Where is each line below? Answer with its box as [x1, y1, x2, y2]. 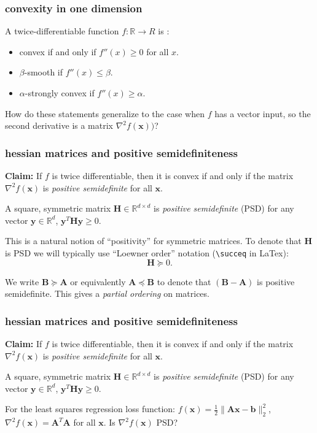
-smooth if [24, 66, 63, 79]
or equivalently [70, 275, 126, 288]
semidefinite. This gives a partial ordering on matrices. [5, 287, 209, 300]
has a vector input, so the [214, 107, 311, 120]
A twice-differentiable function [5, 25, 119, 37]
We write [5, 275, 39, 288]
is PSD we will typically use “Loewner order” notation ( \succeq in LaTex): [5, 246, 289, 259]
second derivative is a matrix [5, 119, 113, 132]
